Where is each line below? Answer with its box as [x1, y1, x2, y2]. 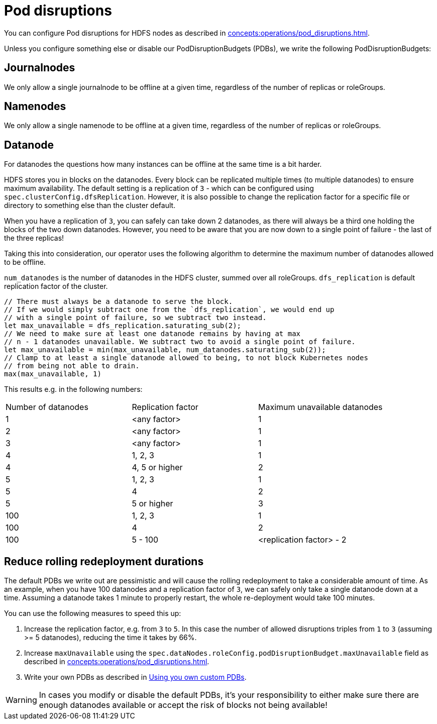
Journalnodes [4, 61, 75, 74]
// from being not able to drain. [4, 362, 140, 370]
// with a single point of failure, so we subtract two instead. [4, 314, 267, 322]
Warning [6, 695, 37, 705]
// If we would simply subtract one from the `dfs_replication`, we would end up [4, 305, 335, 314]
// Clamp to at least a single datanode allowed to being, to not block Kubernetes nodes [4, 354, 368, 362]
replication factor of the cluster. [4, 282, 108, 291]
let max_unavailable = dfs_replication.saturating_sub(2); [4, 322, 242, 330]
